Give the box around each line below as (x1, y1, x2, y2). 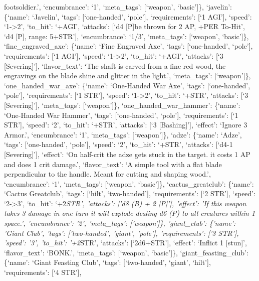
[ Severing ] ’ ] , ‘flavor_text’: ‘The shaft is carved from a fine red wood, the (4, 60, 226, 71)
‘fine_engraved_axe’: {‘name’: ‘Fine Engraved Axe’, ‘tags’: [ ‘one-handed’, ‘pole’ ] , (4, 41, 253, 51)
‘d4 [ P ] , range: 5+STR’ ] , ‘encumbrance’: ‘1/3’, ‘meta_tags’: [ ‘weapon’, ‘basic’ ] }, (4, 31, 249, 41)
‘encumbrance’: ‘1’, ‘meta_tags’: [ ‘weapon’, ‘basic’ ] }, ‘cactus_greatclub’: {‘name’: (4, 178, 254, 189)
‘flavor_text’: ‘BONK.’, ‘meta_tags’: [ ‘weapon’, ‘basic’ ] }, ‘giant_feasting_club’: (4, 247, 248, 257)
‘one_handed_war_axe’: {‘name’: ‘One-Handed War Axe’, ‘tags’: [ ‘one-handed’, (4, 80, 250, 90)
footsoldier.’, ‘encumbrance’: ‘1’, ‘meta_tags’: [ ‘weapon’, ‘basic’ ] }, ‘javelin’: (4, 2, 232, 12)
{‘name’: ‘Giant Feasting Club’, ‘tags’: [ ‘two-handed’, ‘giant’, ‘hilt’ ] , (4, 257, 211, 267)
